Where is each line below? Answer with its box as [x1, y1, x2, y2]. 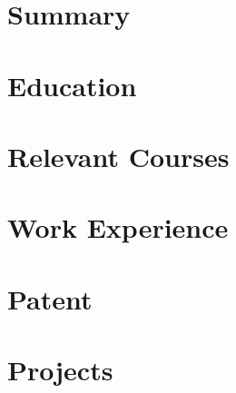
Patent [7, 280, 93, 317]
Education [7, 66, 137, 103]
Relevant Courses [7, 137, 230, 174]
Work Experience [7, 209, 229, 246]
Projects [7, 351, 113, 388]
